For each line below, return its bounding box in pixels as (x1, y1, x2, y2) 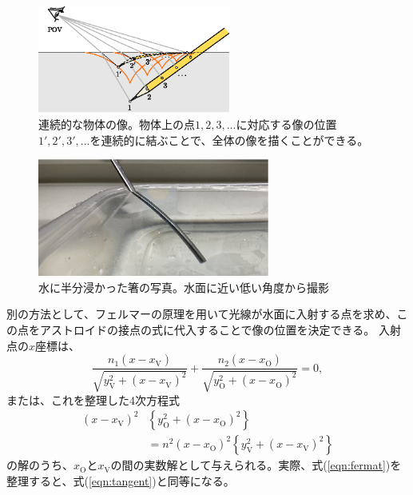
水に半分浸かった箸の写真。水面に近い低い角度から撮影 (38, 278, 329, 295)
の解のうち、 (6, 457, 73, 473)
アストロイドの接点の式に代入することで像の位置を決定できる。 (39, 321, 375, 337)
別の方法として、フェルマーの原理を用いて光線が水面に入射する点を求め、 (6, 305, 397, 322)
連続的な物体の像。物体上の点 (38, 116, 195, 133)
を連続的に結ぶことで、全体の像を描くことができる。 (89, 131, 369, 148)
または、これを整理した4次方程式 (6, 391, 180, 408)
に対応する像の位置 (236, 116, 337, 133)
